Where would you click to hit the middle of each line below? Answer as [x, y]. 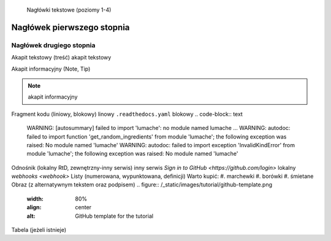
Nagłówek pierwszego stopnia [70, 27]
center [83, 207]
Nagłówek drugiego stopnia [53, 45]
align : [34, 207]
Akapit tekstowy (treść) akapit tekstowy [61, 58]
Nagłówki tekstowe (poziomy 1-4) [69, 10]
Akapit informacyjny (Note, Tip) [51, 69]
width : [35, 199]
